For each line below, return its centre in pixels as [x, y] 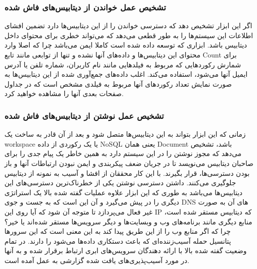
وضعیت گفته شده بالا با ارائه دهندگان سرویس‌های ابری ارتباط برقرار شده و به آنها [126, 250]
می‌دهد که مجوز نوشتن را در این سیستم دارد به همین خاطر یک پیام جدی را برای [123, 153]
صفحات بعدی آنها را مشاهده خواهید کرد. [64, 93]
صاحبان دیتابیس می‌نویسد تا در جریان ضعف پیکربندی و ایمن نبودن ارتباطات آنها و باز [129, 163]
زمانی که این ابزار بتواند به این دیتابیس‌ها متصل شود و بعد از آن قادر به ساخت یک [125, 134]
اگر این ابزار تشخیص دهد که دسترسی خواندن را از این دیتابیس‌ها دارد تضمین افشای [128, 26]
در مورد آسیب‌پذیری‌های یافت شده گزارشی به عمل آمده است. [97, 260]
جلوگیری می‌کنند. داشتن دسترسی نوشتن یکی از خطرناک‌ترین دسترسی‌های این [120, 183]
